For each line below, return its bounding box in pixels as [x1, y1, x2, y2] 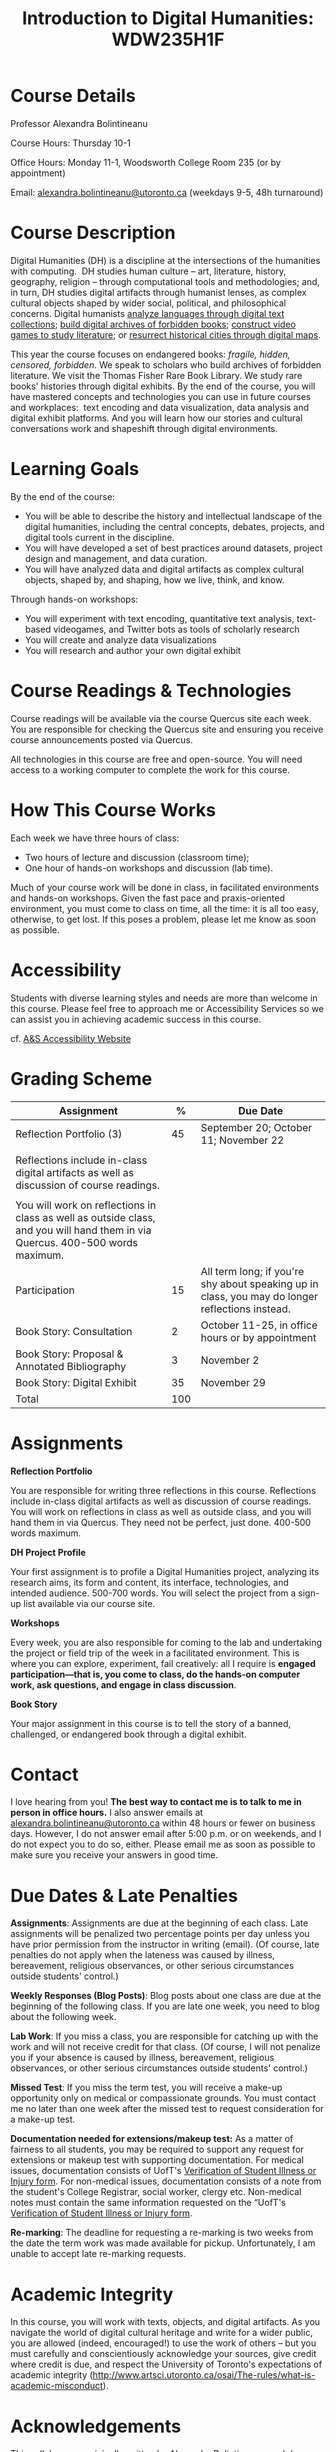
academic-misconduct [10, 2380, 103, 2392]
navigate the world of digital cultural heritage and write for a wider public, [10, 2327, 313, 2339]
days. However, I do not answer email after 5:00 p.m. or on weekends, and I [10, 1828, 322, 1840]
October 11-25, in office [200, 1318, 318, 1332]
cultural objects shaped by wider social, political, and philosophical [10, 297, 287, 309]
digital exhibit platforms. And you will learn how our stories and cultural [10, 412, 303, 424]
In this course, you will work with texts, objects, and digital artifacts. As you [10, 2316, 321, 2328]
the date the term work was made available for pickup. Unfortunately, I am [10, 2237, 316, 2249]
